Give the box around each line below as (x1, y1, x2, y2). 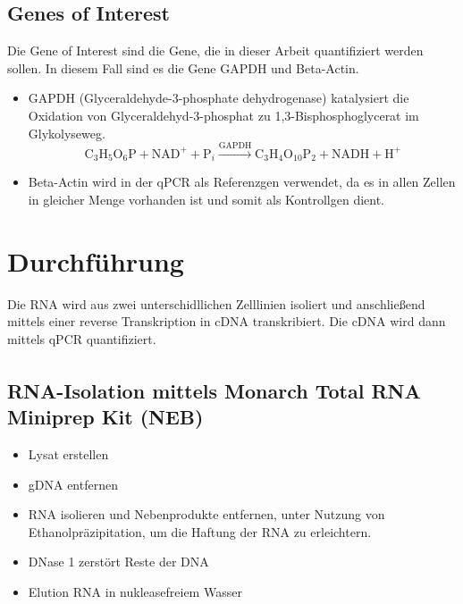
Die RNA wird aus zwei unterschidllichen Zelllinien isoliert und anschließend (7, 294, 425, 313)
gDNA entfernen (28, 474, 118, 493)
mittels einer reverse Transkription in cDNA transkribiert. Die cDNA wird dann (7, 312, 446, 331)
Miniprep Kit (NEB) (7, 403, 204, 431)
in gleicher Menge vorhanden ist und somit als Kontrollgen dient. (28, 190, 384, 209)
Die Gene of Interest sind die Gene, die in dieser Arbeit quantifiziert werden (7, 41, 424, 60)
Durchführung (7, 242, 184, 279)
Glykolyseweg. (28, 123, 105, 142)
